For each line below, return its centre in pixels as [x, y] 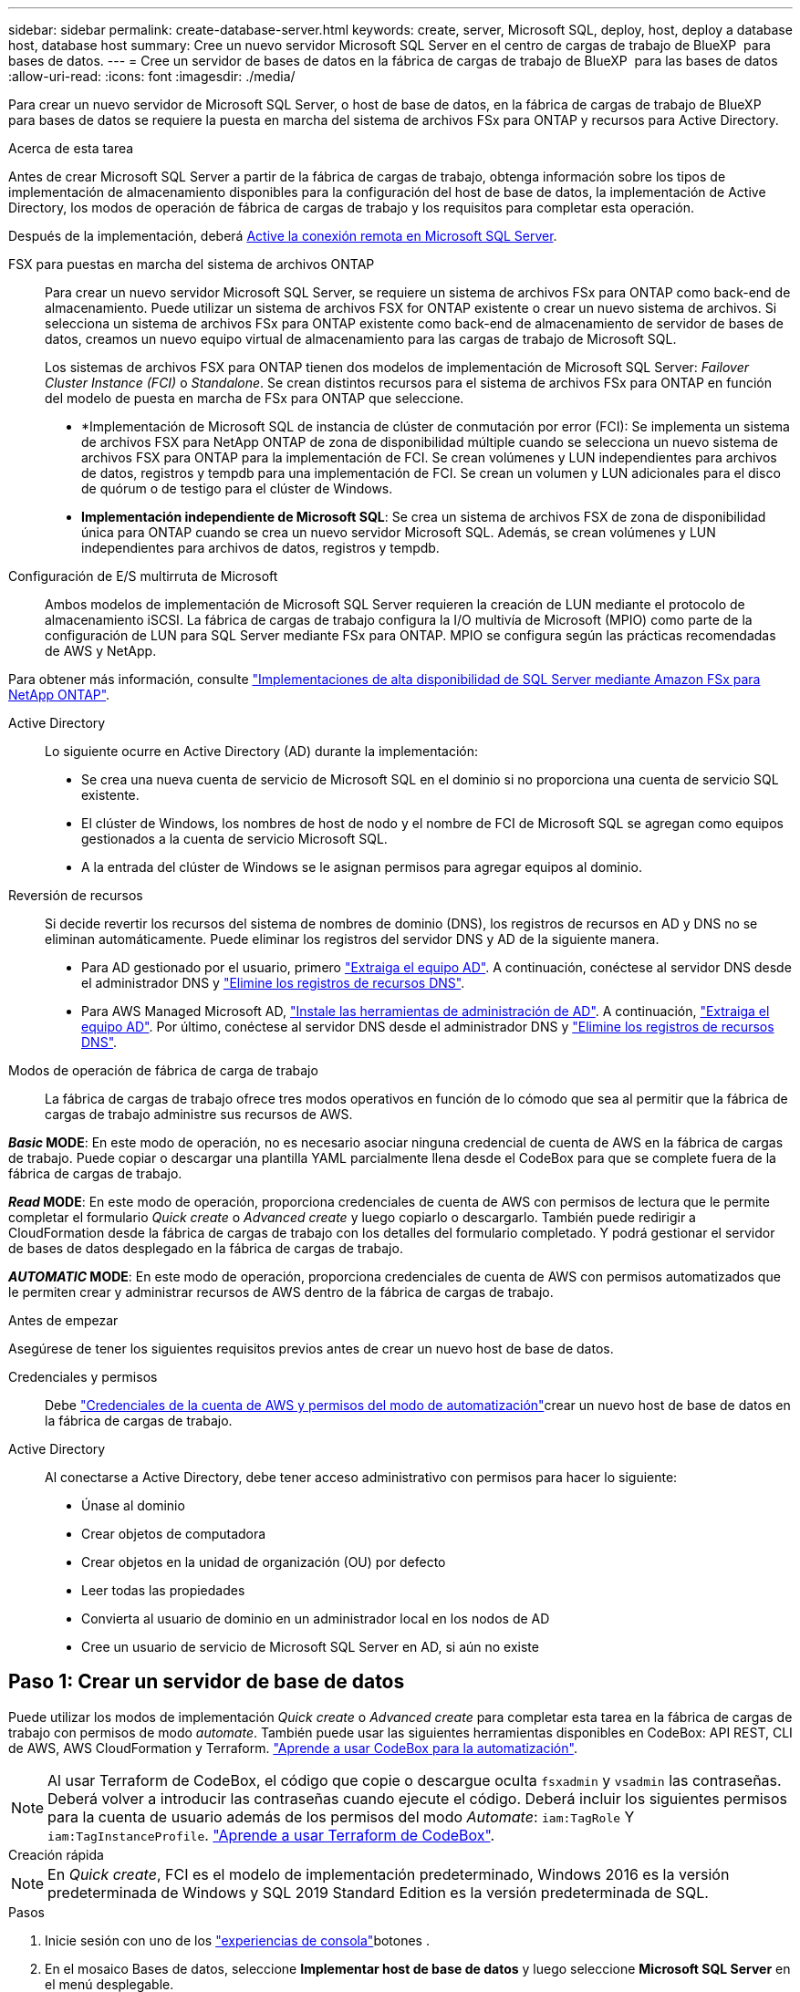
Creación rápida [56, 1854]
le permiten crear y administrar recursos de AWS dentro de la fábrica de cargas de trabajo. [281, 1292]
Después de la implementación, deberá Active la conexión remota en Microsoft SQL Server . [283, 236]
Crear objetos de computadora [174, 1534]
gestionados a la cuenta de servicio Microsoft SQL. [234, 839]
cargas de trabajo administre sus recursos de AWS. [199, 1114]
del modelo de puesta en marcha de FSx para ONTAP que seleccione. [255, 398]
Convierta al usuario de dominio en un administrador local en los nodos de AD [316, 1618]
